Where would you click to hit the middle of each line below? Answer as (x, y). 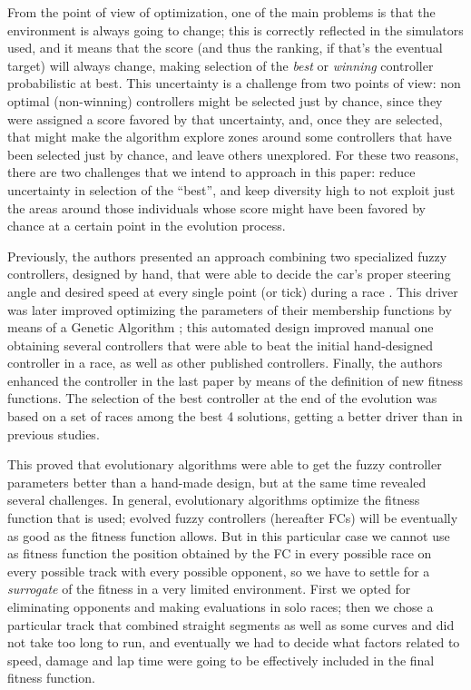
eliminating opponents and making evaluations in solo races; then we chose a (221, 606)
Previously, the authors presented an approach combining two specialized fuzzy (227, 256)
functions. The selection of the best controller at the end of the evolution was (222, 398)
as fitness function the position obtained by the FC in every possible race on (220, 553)
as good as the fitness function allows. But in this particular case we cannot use (229, 535)
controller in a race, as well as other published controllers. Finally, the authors (225, 363)
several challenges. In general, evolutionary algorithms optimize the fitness (214, 500)
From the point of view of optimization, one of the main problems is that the (221, 12)
